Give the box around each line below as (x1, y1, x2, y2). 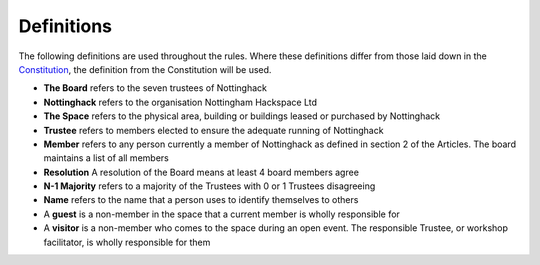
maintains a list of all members (43, 152, 169, 164)
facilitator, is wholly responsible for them (43, 236, 211, 248)
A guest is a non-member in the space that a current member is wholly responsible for (43, 208, 400, 220)
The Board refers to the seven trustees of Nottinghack (43, 82, 267, 94)
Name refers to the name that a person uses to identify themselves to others (43, 194, 359, 206)
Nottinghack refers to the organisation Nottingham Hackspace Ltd (43, 96, 318, 108)
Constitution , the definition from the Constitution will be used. (18, 63, 272, 75)
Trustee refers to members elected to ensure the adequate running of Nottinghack (43, 124, 384, 136)
